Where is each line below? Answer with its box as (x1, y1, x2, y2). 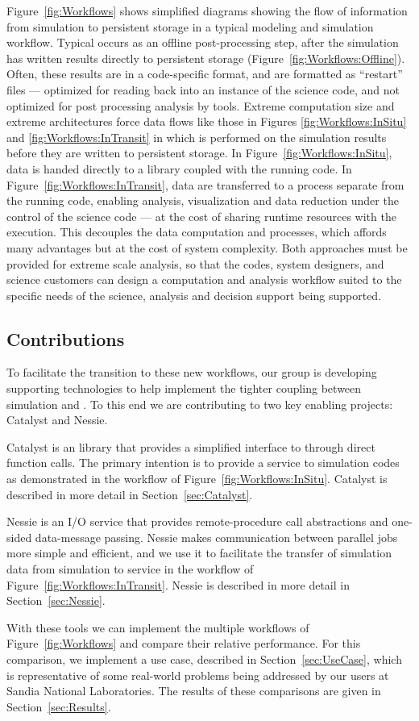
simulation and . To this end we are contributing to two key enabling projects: (6, 395, 393, 412)
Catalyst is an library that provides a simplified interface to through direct (6, 438, 375, 455)
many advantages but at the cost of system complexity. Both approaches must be (6, 239, 408, 256)
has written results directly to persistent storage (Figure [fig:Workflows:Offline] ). (6, 49, 405, 66)
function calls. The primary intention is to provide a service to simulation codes (6, 454, 400, 471)
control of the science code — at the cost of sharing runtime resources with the (6, 207, 396, 224)
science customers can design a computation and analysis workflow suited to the (6, 271, 402, 288)
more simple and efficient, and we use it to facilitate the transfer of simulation (6, 544, 392, 561)
